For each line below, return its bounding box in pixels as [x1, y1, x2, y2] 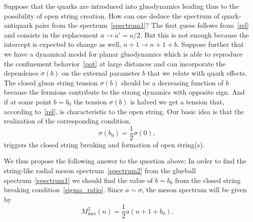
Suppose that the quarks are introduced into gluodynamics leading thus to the [4, 1, 239, 11]
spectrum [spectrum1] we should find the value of [4, 175, 153, 185]
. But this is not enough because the [140, 29, 249, 40]
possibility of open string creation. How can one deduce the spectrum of [4, 10, 220, 20]
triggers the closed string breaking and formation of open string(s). [4, 139, 205, 149]
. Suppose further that [177, 39, 244, 49]
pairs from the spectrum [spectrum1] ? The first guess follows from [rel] [35, 20, 249, 30]
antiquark [4, 20, 33, 30]
